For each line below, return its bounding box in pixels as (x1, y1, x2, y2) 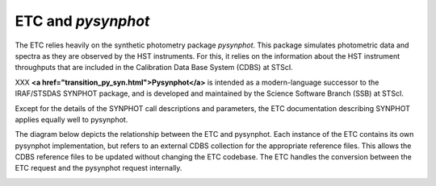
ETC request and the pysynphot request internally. (15, 163, 182, 173)
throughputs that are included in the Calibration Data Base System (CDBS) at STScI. (15, 63, 294, 72)
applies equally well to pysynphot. (15, 114, 128, 124)
